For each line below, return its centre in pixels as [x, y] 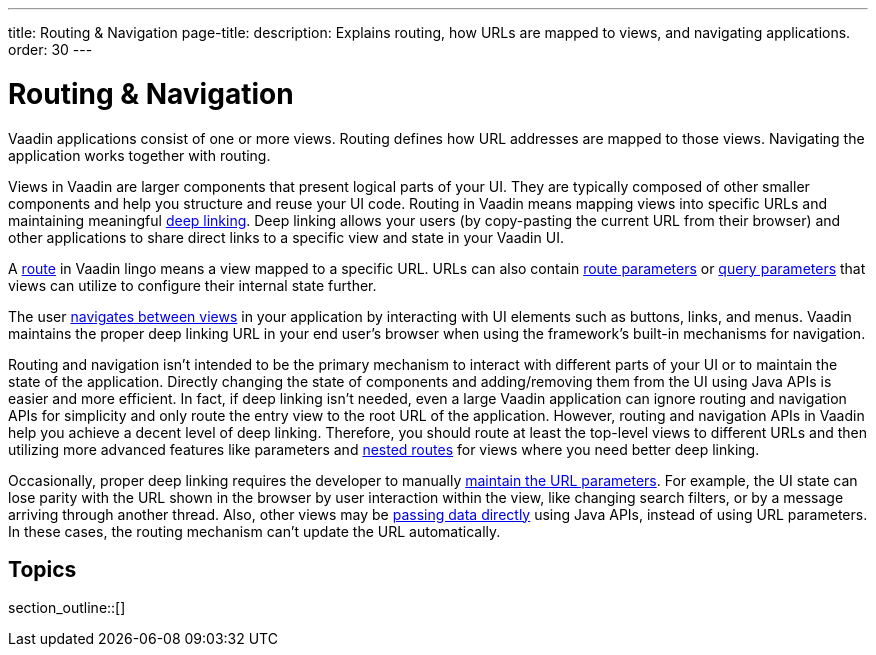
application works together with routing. [139, 155]
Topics [42, 569]
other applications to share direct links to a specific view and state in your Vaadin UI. [286, 237]
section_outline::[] [67, 608]
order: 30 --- [50, 49]
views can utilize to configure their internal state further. [192, 285]
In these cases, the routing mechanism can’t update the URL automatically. [254, 531]
